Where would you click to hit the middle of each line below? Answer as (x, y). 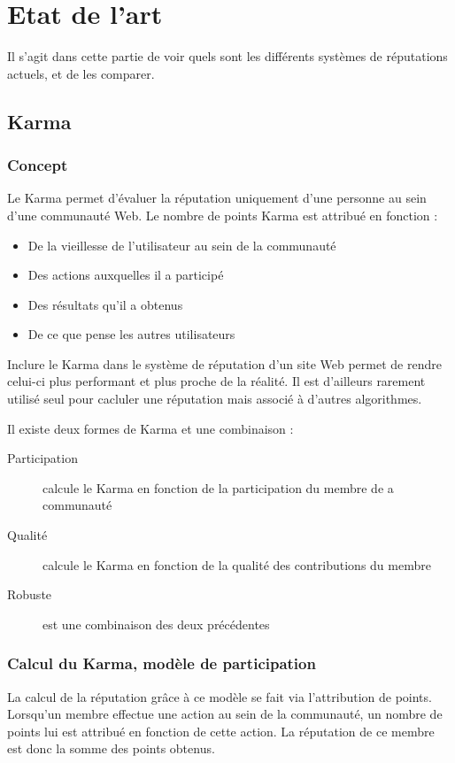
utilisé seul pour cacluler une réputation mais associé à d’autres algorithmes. (215, 399)
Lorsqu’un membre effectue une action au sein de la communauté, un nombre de (225, 714)
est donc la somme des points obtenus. (111, 748)
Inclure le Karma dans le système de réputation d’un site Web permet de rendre (224, 363)
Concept (38, 165)
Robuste (30, 594)
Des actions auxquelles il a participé (126, 275)
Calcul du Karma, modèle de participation (162, 663)
